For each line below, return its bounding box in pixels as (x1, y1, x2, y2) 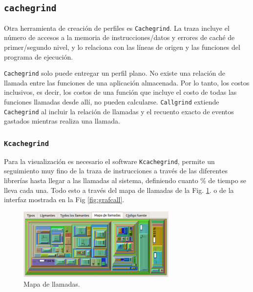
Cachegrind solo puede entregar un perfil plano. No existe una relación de (4, 68, 226, 78)
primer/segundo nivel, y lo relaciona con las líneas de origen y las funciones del (4, 42, 240, 52)
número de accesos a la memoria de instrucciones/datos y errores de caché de (4, 32, 235, 42)
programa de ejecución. (4, 51, 73, 62)
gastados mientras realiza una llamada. (4, 116, 120, 126)
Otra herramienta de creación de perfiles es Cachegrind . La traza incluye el (4, 22, 230, 33)
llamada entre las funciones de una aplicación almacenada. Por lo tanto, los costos (4, 77, 250, 87)
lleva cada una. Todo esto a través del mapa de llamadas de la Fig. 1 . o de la (4, 185, 234, 195)
